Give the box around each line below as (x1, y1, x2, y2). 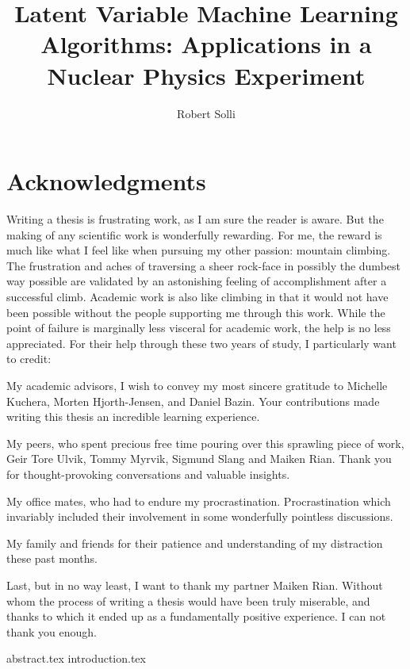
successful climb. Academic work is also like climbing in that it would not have (6, 289, 389, 304)
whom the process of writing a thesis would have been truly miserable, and (6, 592, 370, 609)
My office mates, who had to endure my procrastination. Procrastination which (6, 492, 391, 509)
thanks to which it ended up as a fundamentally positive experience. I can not (6, 608, 386, 625)
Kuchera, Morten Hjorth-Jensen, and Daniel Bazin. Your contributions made (6, 392, 380, 409)
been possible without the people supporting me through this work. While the (6, 304, 385, 320)
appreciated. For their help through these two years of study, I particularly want (6, 334, 397, 351)
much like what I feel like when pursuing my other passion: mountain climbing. (6, 242, 391, 258)
